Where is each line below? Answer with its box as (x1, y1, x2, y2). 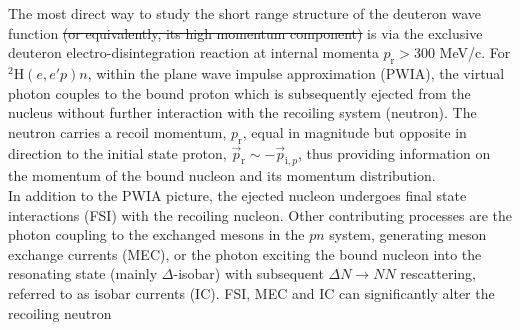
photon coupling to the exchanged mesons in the (8, 224, 305, 245)
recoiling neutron (8, 302, 112, 323)
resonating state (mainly (8, 263, 158, 284)
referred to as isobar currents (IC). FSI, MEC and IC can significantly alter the (8, 282, 495, 303)
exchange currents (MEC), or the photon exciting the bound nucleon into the (8, 243, 482, 264)
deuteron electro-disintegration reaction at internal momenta (8, 42, 379, 63)
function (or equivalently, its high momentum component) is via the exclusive (8, 22, 483, 43)
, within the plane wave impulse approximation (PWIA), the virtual (87, 62, 505, 83)
